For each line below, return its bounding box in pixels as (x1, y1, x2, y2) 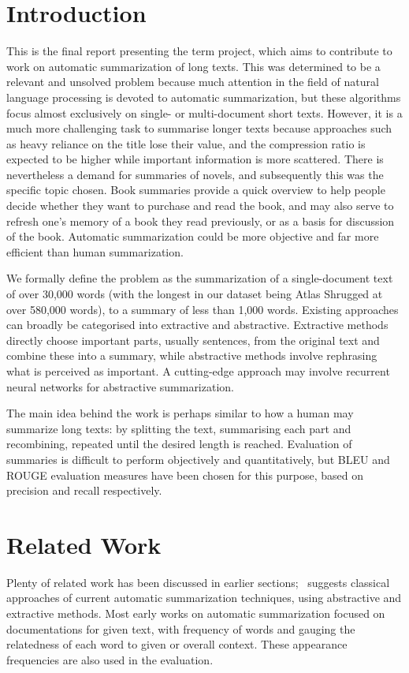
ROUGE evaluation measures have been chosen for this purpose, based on (6, 466, 363, 483)
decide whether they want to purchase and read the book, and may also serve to (6, 197, 394, 214)
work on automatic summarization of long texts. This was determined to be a (6, 58, 381, 74)
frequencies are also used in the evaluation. (6, 651, 214, 667)
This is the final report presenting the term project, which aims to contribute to (6, 43, 392, 59)
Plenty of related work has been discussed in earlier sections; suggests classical (6, 574, 390, 590)
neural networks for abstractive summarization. (6, 378, 234, 394)
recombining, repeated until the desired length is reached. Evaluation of (6, 436, 352, 452)
